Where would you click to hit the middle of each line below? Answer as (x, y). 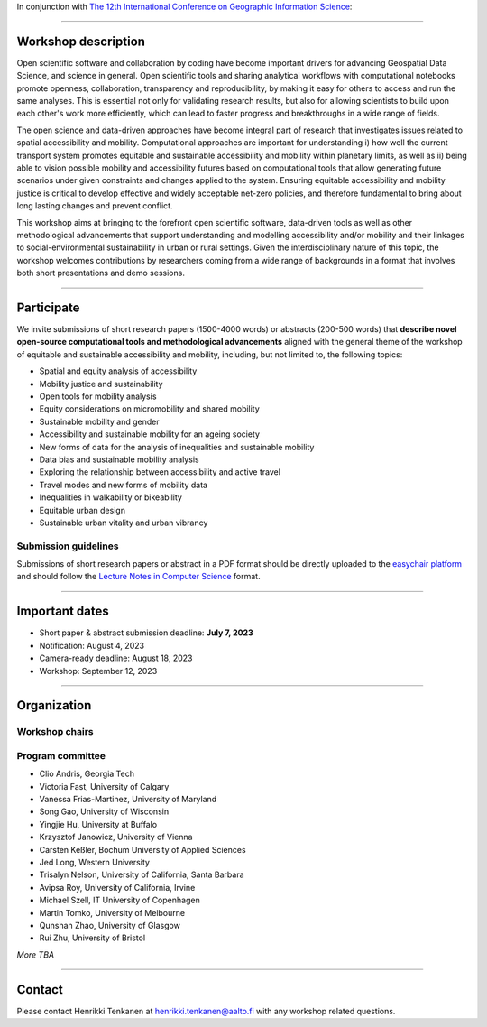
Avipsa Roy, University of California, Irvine (117, 887)
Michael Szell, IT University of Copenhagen (119, 900)
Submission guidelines (68, 546)
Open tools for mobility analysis (98, 396)
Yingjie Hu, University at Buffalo (98, 824)
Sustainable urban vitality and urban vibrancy (124, 523)
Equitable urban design (83, 510)
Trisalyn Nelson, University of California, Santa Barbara (142, 874)
